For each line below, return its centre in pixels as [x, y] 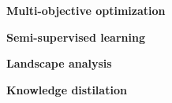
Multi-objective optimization [86, 10]
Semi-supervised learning [76, 37]
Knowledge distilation [67, 89]
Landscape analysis [59, 63]
